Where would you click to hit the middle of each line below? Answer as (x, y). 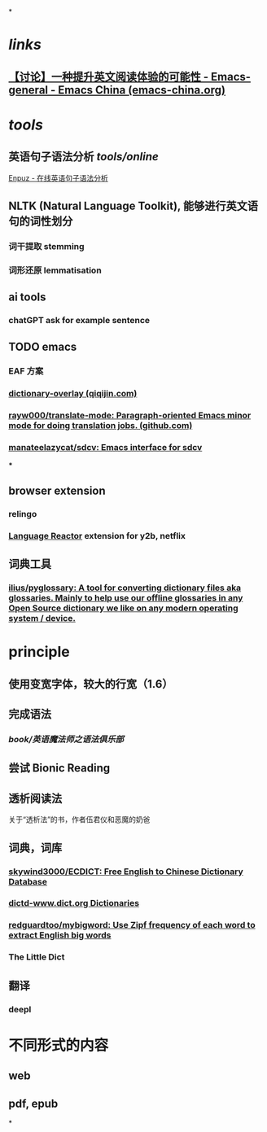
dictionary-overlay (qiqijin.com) (73, 394)
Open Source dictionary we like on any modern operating (123, 608)
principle (39, 652)
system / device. (42, 618)
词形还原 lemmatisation (55, 270)
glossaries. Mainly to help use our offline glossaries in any (126, 598)
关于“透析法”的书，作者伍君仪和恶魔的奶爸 (79, 819)
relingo (23, 514)
